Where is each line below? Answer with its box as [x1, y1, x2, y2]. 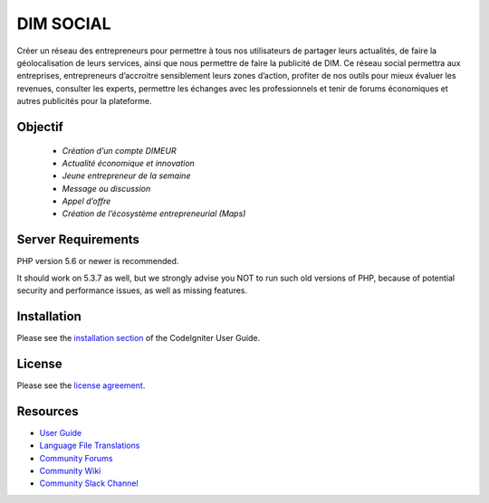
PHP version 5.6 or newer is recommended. [16, 256, 179, 267]
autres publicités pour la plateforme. [16, 96, 152, 107]
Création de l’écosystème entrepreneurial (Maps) [62, 208, 246, 219]
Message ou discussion [62, 183, 151, 194]
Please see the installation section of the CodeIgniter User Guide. [16, 333, 261, 344]
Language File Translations [39, 440, 140, 451]
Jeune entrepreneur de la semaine [62, 170, 191, 181]
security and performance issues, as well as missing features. [16, 285, 248, 296]
